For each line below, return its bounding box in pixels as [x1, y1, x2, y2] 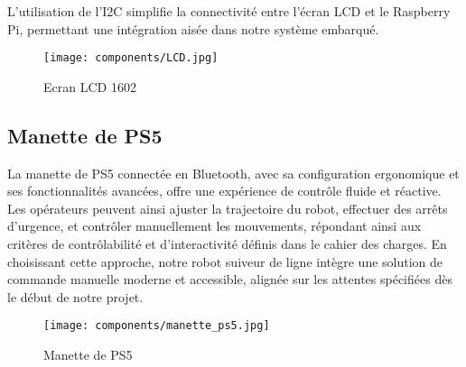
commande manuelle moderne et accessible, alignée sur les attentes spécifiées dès [7, 270, 452, 289]
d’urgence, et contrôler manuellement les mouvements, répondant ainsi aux [7, 216, 422, 235]
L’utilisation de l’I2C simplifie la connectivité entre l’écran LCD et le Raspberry [7, 2, 451, 20]
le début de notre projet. [7, 287, 144, 306]
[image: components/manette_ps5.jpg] [43, 319, 270, 333]
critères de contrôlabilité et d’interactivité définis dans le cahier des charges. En [7, 234, 447, 253]
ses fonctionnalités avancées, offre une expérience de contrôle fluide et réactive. [7, 181, 442, 200]
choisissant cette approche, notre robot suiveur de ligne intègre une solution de [7, 252, 443, 271]
